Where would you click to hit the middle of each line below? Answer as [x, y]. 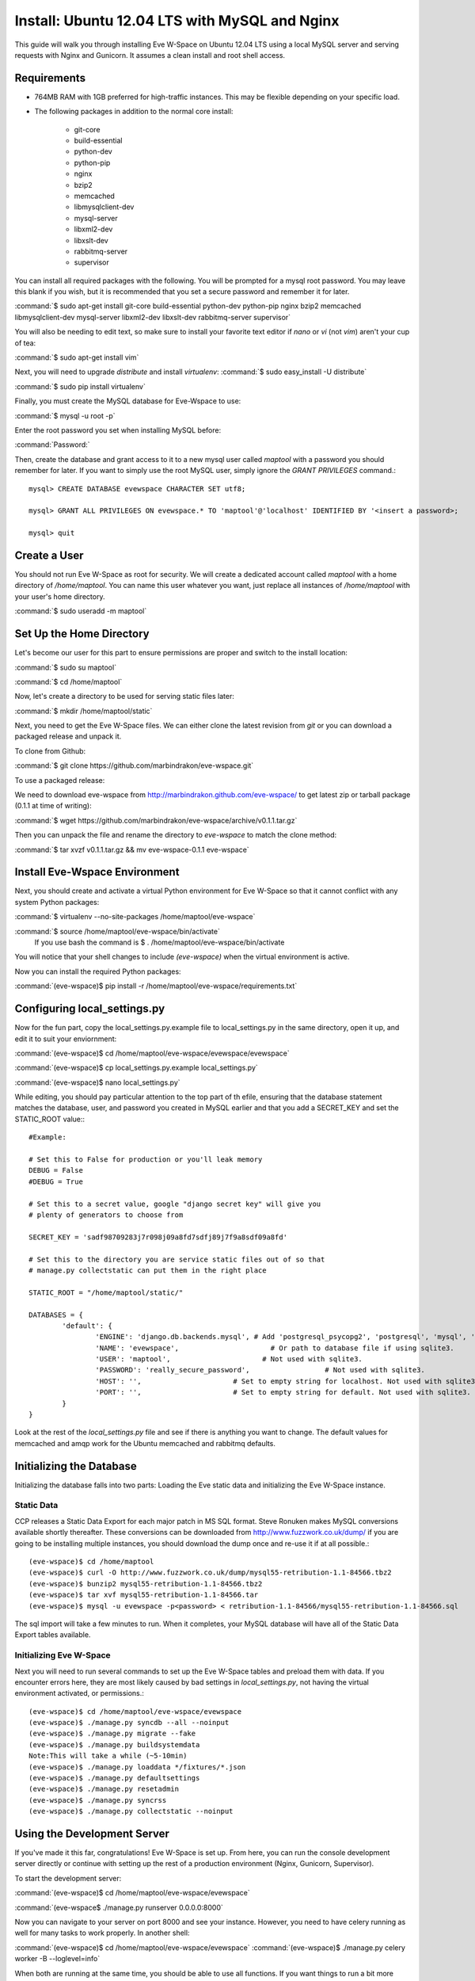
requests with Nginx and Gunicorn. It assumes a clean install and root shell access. [150, 55]
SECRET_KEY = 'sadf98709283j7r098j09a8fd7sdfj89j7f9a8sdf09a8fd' [158, 1237]
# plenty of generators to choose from [106, 1215]
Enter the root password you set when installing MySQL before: [118, 430]
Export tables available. [53, 1635]
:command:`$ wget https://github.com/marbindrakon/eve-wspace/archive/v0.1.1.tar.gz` [156, 820]
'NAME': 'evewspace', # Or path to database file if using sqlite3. [275, 1348]
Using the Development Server [92, 1834]
